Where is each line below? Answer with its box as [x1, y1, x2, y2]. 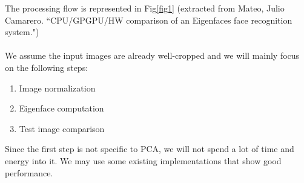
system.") [5, 25, 39, 38]
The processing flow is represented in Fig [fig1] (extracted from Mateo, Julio [5, 2, 285, 14]
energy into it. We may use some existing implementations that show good [5, 154, 282, 167]
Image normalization [19, 81, 96, 94]
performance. [5, 166, 53, 179]
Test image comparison [19, 122, 105, 135]
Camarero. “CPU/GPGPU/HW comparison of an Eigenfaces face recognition [5, 13, 292, 26]
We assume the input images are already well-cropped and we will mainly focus [5, 49, 300, 62]
